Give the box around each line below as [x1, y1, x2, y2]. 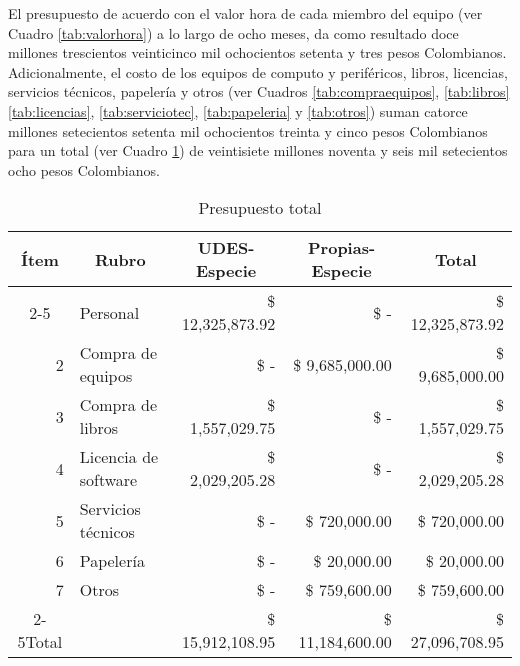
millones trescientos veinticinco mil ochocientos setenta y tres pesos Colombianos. [8, 42, 507, 63]
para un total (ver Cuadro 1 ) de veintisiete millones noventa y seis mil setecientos [8, 140, 508, 161]
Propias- [308, 236, 376, 260]
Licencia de [79, 445, 159, 469]
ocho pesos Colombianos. [8, 159, 160, 180]
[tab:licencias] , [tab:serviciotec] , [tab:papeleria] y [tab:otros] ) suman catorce [8, 100, 468, 121]
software [79, 468, 138, 492]
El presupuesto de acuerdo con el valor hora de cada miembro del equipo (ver [8, 3, 483, 23]
